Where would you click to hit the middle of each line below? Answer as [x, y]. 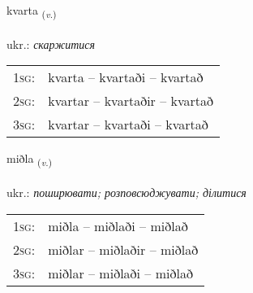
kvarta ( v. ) [32, 11]
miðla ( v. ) [30, 160]
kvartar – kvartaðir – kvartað [131, 101]
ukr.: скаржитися [51, 44]
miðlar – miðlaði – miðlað [120, 273]
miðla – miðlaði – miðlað [118, 225]
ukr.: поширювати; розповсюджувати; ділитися [126, 192]
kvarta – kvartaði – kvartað [126, 77]
